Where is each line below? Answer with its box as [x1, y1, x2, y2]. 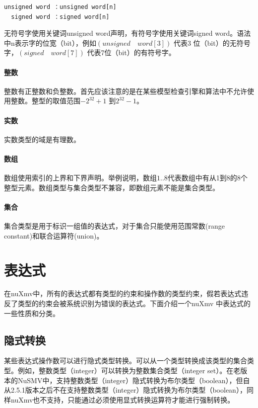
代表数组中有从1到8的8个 [167, 172, 248, 183]
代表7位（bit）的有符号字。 [87, 47, 176, 58]
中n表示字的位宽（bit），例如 [4, 37, 96, 48]
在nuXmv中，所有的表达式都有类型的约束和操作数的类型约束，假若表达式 [4, 288, 242, 299]
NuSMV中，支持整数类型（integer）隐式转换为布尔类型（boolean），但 [17, 375, 243, 385]
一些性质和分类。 [4, 308, 60, 318]
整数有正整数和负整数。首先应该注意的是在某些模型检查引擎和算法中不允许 [4, 85, 247, 96]
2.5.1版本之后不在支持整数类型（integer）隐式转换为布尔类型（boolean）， [10, 385, 247, 395]
